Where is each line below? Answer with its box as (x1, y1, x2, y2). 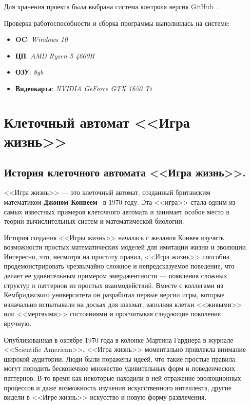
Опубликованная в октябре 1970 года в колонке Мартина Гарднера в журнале (4, 334, 233, 345)
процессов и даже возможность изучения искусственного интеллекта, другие (4, 382, 232, 392)
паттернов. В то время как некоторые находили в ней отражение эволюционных (4, 373, 241, 383)
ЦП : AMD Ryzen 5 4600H (15, 50, 95, 60)
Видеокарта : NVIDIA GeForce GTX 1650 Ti (15, 83, 152, 93)
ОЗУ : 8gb (15, 67, 43, 77)
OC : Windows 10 (15, 34, 68, 44)
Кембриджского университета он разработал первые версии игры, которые (4, 289, 225, 300)
